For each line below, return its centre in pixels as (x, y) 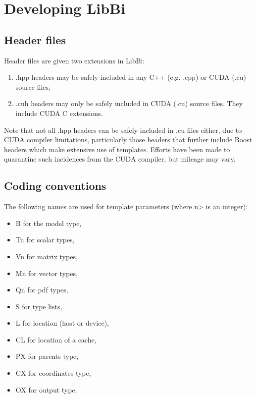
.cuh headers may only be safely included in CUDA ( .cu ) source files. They (129, 103)
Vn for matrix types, (47, 256)
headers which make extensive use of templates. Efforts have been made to (117, 149)
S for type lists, (39, 306)
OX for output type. (46, 389)
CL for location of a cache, (56, 339)
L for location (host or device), (62, 323)
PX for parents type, (47, 356)
